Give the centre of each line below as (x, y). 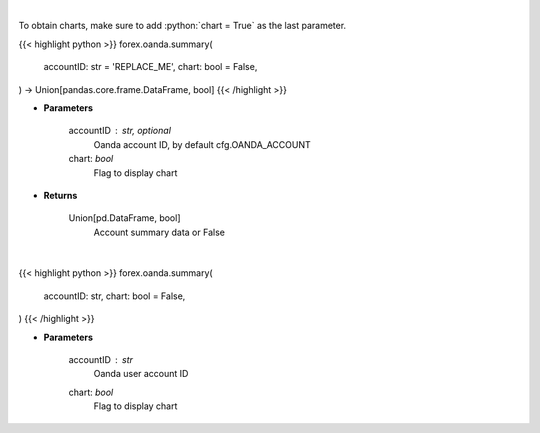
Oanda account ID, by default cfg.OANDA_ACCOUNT (202, 144)
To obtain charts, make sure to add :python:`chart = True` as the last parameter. (182, 26)
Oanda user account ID (141, 374)
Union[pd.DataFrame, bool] (124, 218)
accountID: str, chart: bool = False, (114, 296)
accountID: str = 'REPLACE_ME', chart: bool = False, (150, 67)
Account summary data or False (159, 232)
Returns (60, 195)
